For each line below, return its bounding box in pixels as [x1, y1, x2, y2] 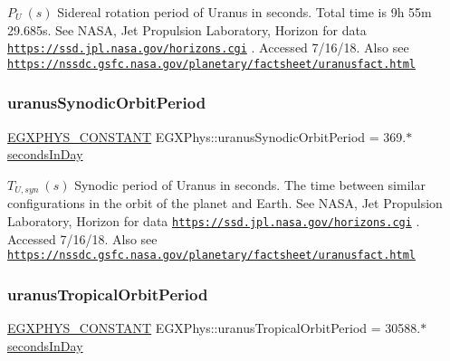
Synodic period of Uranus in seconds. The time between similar [74, 175, 426, 194]
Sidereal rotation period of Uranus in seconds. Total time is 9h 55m [57, 3, 432, 21]
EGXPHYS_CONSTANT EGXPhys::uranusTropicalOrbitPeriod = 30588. [7, 318, 421, 337]
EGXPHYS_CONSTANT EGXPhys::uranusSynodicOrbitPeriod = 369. [7, 127, 407, 146]
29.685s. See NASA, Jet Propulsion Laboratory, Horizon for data [7, 20, 367, 39]
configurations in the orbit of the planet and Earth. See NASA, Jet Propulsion [7, 194, 443, 213]
